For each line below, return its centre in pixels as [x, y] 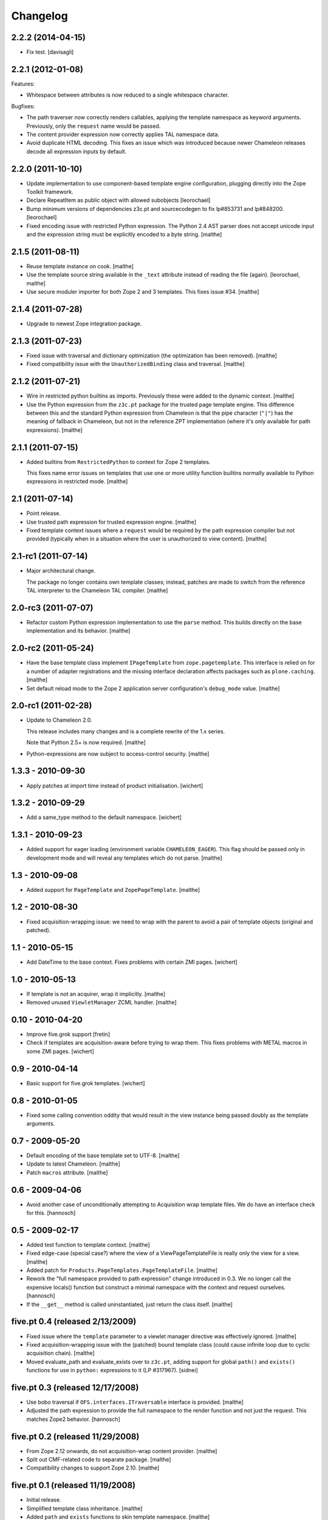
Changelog [39, 16]
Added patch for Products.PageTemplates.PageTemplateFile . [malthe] [122, 1270]
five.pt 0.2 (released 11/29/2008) [75, 1436]
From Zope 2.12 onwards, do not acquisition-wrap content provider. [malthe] [122, 1451]
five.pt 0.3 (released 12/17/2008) [75, 1387]
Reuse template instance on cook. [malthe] [80, 266]
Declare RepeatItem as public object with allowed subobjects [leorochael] [118, 200]
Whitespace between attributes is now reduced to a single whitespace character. [128, 95]
